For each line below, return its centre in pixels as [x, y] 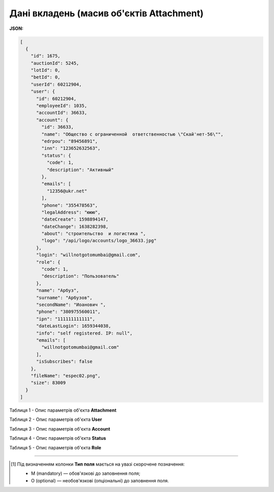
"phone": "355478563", [70, 205]
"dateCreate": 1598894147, [75, 219]
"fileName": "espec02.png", [66, 375]
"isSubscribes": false [64, 362]
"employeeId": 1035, [62, 106]
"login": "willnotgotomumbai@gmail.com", [88, 255]
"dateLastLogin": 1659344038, [74, 326]
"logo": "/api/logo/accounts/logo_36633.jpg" [99, 241]
